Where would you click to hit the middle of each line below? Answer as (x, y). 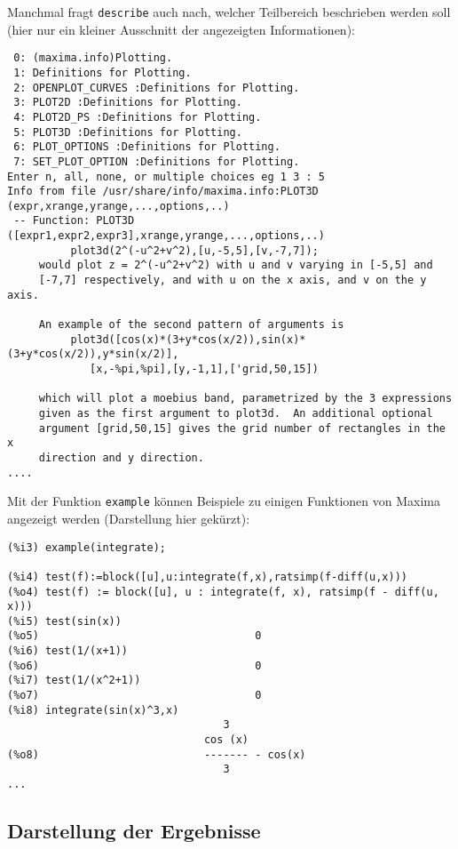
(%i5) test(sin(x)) (64, 621)
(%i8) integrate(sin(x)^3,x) (93, 710)
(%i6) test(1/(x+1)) (68, 651)
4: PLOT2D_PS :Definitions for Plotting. (138, 117)
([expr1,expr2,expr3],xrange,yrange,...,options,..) (166, 236)
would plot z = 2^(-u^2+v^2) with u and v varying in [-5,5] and (236, 265)
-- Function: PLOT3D (74, 221)
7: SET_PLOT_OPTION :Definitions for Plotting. (157, 161)
